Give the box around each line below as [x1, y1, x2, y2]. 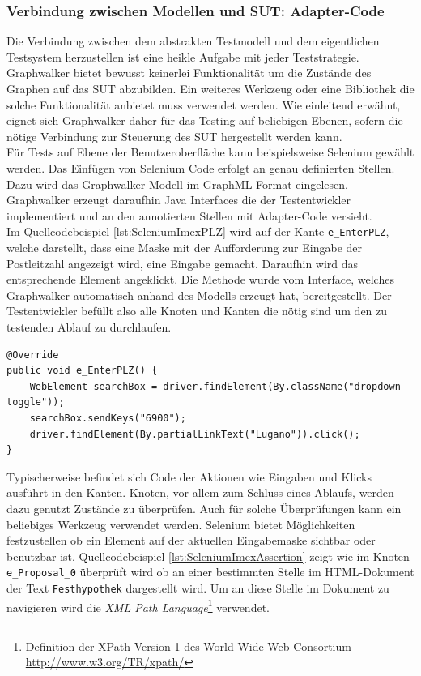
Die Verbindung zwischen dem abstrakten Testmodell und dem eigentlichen [6, 32, 380, 49]
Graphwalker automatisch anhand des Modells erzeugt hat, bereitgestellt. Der [6, 286, 392, 303]
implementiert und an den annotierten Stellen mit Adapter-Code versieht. [6, 207, 372, 224]
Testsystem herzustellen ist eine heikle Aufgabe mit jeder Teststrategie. [6, 48, 359, 65]
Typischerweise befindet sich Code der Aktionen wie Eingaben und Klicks [6, 468, 372, 485]
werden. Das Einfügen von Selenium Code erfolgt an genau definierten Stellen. [6, 159, 395, 176]
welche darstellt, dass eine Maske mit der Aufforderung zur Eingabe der [6, 239, 362, 255]
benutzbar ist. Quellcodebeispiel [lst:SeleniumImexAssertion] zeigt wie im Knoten [6, 547, 410, 564]
